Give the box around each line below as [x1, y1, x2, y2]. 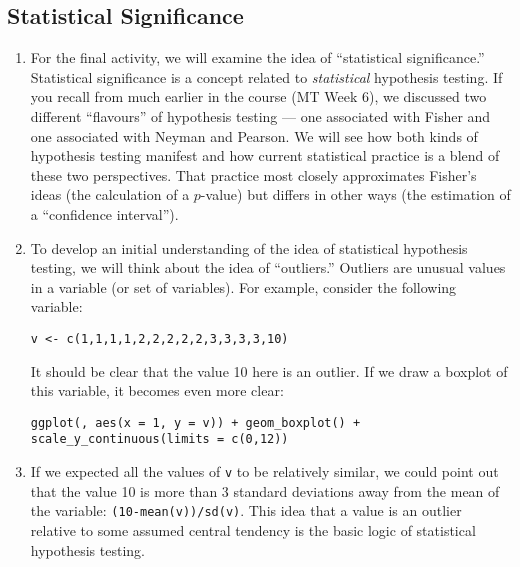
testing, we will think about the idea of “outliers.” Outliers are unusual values [30, 257, 506, 278]
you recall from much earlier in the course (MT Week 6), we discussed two [30, 86, 487, 107]
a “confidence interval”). [30, 203, 179, 224]
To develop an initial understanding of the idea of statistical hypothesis [30, 237, 468, 258]
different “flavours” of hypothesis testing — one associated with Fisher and [30, 105, 491, 126]
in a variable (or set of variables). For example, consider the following [30, 276, 457, 297]
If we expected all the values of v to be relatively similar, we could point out [30, 461, 499, 482]
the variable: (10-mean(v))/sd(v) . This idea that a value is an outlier [30, 500, 462, 521]
